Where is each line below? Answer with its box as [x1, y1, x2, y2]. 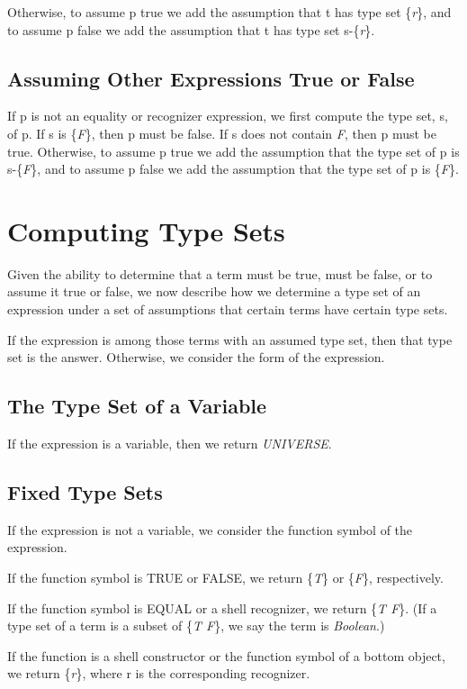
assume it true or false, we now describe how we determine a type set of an [7, 282, 421, 301]
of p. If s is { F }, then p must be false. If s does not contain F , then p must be [7, 123, 436, 142]
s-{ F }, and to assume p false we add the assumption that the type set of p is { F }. [7, 159, 459, 178]
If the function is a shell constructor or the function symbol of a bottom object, [7, 646, 445, 665]
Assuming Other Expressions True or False [7, 64, 415, 92]
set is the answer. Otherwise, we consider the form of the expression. [7, 348, 385, 367]
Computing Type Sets [7, 212, 285, 249]
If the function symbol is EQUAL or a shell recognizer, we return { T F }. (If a [7, 598, 437, 617]
